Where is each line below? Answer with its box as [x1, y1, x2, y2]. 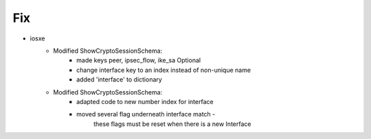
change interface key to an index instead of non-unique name [76, 66, 251, 74]
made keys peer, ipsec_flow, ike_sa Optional [76, 56, 201, 64]
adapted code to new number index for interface [76, 97, 214, 105]
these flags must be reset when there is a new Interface [93, 120, 251, 128]
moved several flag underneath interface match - [76, 110, 216, 118]
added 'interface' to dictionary [76, 75, 163, 84]
